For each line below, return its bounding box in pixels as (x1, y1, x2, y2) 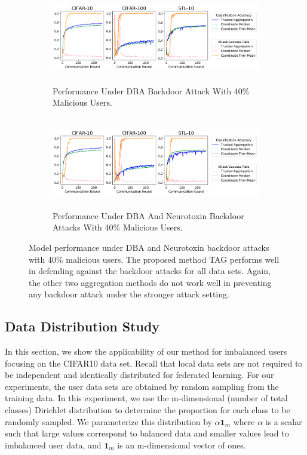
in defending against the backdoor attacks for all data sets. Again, (29, 265, 271, 277)
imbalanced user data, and (5, 438, 102, 451)
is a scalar (265, 415, 302, 428)
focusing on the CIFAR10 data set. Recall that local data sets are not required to (5, 356, 303, 369)
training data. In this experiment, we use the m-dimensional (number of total (5, 392, 288, 404)
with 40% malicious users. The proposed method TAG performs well (29, 253, 280, 265)
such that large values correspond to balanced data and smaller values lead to (5, 427, 289, 439)
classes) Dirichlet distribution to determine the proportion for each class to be (5, 404, 290, 416)
